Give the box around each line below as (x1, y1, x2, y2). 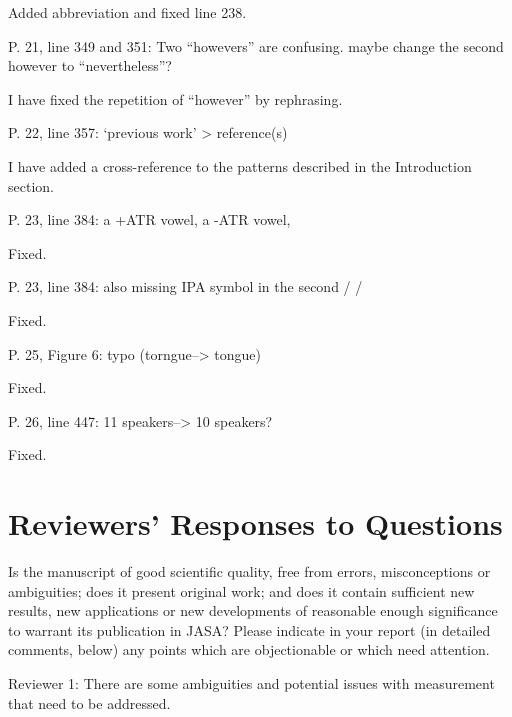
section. (8, 175, 54, 196)
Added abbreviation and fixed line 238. (8, 2, 247, 22)
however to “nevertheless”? (8, 55, 172, 76)
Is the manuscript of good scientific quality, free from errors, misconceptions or (8, 561, 491, 582)
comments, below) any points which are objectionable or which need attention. (8, 639, 490, 660)
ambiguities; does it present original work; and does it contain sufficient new (8, 580, 475, 601)
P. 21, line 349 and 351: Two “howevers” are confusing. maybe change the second (8, 35, 504, 56)
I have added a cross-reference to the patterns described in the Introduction (8, 155, 472, 176)
